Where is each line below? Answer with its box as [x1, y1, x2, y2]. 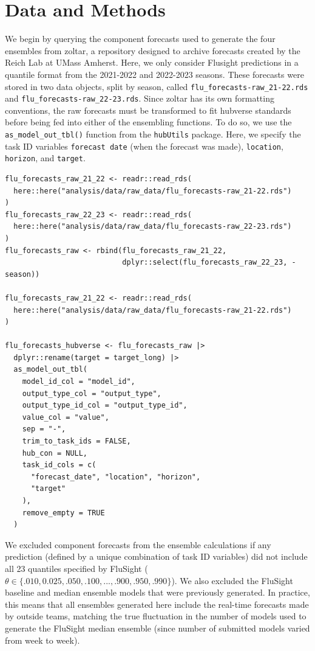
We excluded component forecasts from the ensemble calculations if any [5, 538, 271, 551]
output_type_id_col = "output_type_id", [22, 401, 188, 410]
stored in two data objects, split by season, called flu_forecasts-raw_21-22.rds [5, 80, 308, 92]
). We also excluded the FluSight [171, 574, 293, 587]
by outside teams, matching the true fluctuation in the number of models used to [5, 610, 307, 622]
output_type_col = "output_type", [22, 389, 161, 398]
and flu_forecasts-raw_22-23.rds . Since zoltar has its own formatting [5, 92, 274, 105]
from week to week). [5, 633, 80, 646]
